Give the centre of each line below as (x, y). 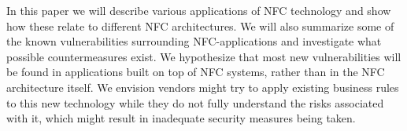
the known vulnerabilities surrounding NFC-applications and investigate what (194, 41)
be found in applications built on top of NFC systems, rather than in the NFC (196, 72)
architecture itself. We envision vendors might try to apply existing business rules (203, 87)
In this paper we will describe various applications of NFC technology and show (199, 10)
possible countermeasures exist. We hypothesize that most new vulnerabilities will (204, 56)
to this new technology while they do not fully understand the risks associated (195, 102)
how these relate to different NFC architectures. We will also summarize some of (200, 25)
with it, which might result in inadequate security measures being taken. (181, 118)
